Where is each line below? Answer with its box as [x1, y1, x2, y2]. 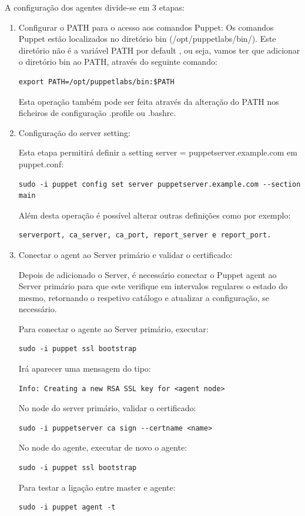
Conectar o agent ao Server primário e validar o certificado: [18, 248, 233, 260]
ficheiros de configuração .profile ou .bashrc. [18, 107, 176, 119]
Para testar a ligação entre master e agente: [18, 481, 176, 493]
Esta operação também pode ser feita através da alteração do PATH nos [18, 95, 279, 107]
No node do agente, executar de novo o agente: [18, 441, 187, 454]
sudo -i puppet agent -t [18, 503, 116, 512]
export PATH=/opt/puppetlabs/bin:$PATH [18, 77, 175, 86]
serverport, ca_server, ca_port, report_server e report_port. [18, 231, 272, 240]
